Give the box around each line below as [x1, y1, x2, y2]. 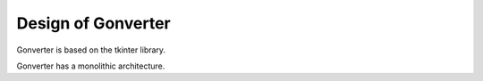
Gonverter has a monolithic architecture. [16, 61, 165, 71]
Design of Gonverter [16, 13, 171, 33]
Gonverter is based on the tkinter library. [16, 45, 165, 55]
